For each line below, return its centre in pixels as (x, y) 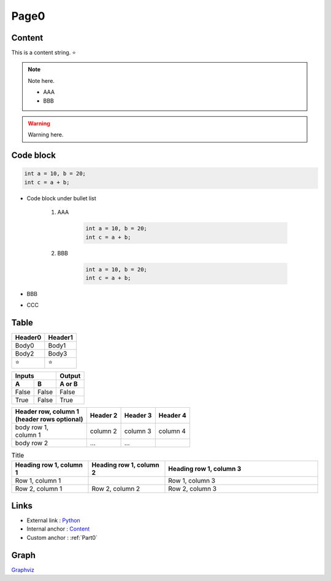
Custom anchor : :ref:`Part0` (62, 537)
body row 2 (32, 443)
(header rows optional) (49, 419)
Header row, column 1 (47, 411)
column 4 (172, 431)
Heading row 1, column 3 (205, 469)
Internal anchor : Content (58, 529)
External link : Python (54, 521)
